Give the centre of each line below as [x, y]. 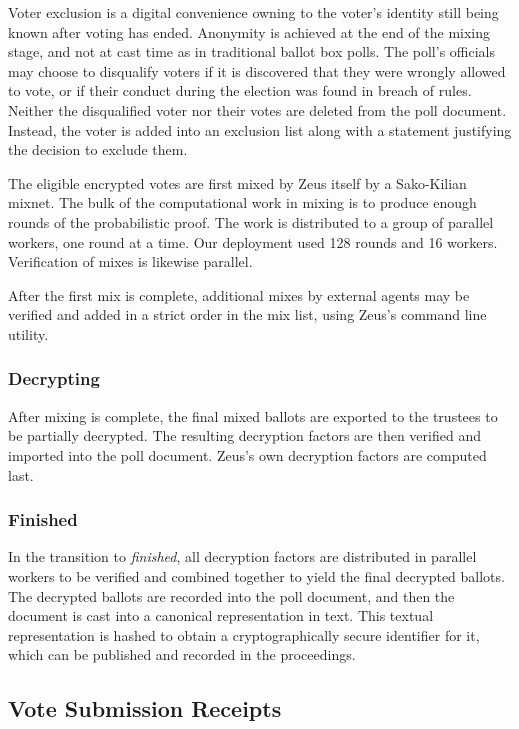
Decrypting [54, 378]
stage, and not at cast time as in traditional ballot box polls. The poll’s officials [252, 51]
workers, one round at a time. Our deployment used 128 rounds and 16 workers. [253, 241]
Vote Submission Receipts [145, 708]
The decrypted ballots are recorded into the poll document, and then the [231, 595]
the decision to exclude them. [98, 149]
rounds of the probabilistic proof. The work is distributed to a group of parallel [251, 221]
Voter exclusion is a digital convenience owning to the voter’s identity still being [253, 12]
